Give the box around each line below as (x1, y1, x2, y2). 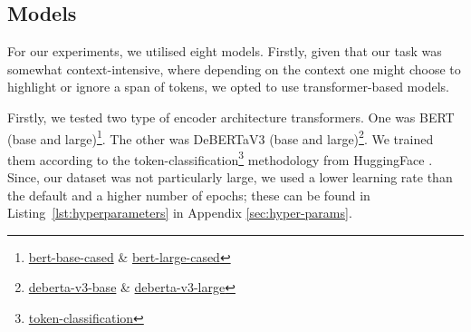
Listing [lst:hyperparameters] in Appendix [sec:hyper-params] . (7, 203, 352, 222)
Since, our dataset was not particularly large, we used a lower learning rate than (7, 168, 453, 187)
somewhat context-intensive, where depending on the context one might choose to (7, 59, 461, 78)
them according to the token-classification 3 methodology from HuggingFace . (7, 147, 433, 169)
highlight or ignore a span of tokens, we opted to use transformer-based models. (7, 77, 449, 96)
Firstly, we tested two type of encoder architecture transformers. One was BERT (7, 107, 455, 126)
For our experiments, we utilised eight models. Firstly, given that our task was (7, 42, 442, 61)
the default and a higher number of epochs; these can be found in (7, 185, 370, 204)
